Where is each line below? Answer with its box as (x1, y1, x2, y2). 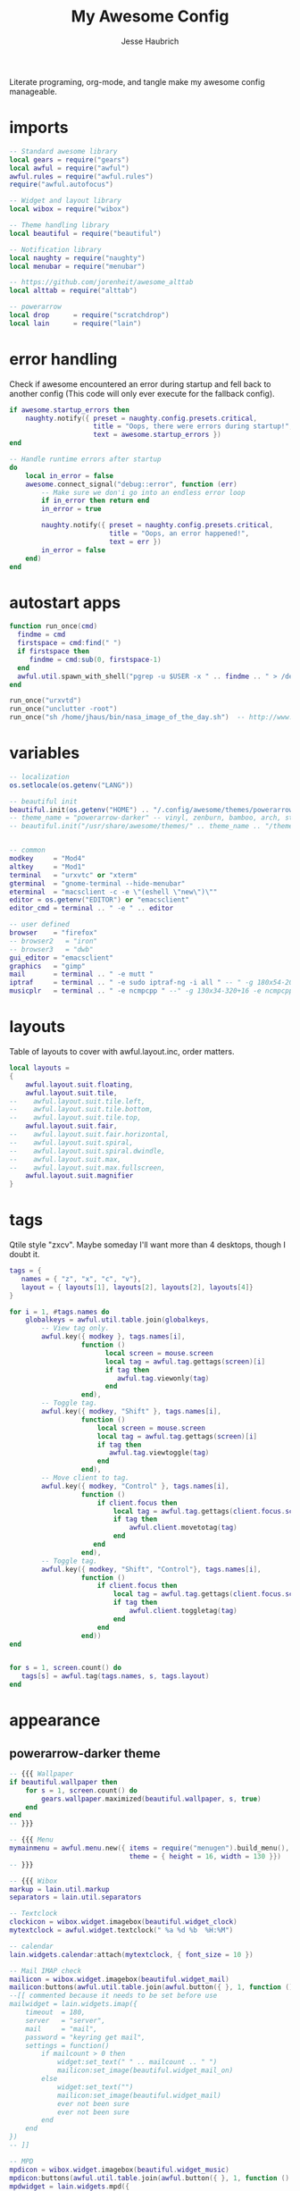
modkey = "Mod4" (9, 854, 87, 863)
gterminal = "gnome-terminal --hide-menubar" (9, 878, 186, 888)
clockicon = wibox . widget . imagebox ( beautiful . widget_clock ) (9, 1918, 238, 1927)
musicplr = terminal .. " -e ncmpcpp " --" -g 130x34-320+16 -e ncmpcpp (9, 986, 294, 995)
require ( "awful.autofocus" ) (9, 180, 114, 189)
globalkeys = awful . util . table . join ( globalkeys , (25, 1315, 210, 1324)
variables (9, 743, 80, 763)
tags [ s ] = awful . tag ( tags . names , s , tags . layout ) (21, 1672, 210, 1681)
